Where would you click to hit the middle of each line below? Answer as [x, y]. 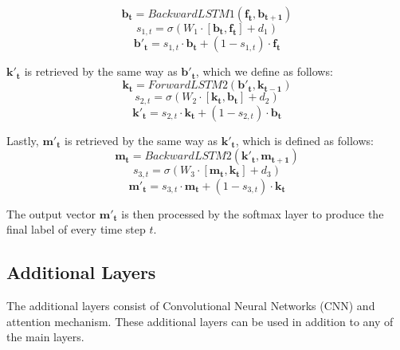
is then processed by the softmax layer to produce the [253, 213]
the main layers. [45, 337]
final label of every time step [76, 229]
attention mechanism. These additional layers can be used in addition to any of [200, 321]
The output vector [51, 213]
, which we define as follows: [264, 71]
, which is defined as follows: [304, 140]
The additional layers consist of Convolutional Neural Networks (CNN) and [191, 305]
